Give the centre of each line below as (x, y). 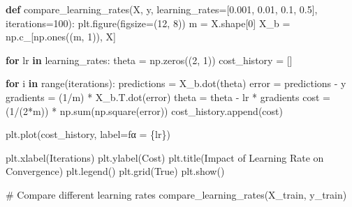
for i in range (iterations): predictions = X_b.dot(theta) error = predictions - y (176, 83)
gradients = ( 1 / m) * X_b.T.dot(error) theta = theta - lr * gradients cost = (168, 97)
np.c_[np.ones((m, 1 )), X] (61, 37)
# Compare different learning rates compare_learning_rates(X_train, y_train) (176, 194)
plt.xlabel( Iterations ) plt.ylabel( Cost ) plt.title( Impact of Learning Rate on (165, 157)
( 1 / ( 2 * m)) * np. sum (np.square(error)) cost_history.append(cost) (144, 110)
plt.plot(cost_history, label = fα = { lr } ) (88, 134)
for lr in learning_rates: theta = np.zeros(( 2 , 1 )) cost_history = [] (149, 60)
